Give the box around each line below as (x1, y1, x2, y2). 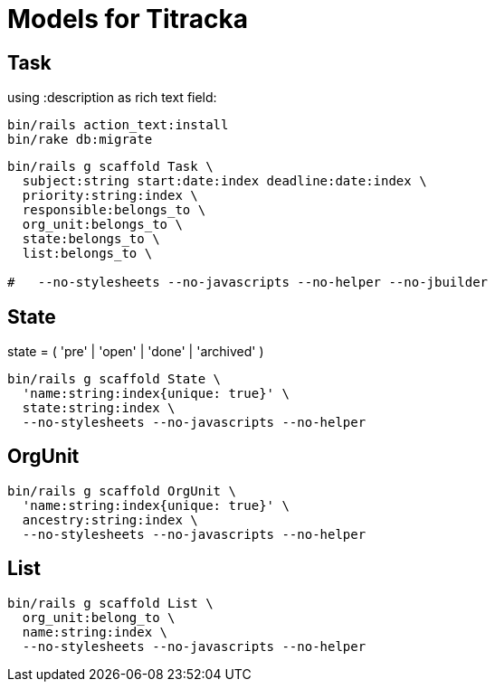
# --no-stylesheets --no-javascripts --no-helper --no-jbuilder (7, 275, 489, 290)
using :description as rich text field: (7, 90, 217, 106)
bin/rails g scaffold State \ (7, 372, 222, 387)
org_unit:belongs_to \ (22, 217, 183, 232)
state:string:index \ (22, 401, 176, 416)
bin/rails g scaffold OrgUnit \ (7, 483, 236, 498)
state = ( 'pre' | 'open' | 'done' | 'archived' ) (7, 344, 264, 360)
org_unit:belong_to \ (22, 609, 176, 625)
